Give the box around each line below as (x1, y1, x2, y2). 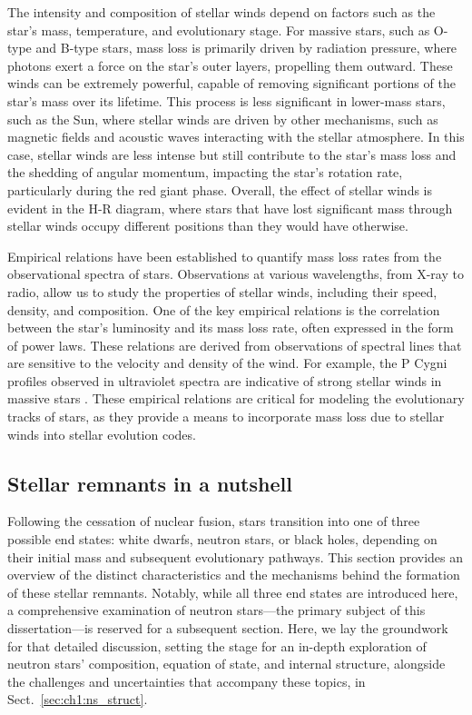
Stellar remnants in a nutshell (7, 469, 292, 497)
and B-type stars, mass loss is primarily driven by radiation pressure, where (35, 38, 457, 57)
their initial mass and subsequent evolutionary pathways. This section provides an (7, 547, 464, 566)
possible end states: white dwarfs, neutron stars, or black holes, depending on (7, 530, 438, 549)
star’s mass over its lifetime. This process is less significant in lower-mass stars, (7, 91, 446, 110)
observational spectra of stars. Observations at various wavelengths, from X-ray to (7, 264, 464, 283)
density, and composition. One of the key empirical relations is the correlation (7, 300, 440, 319)
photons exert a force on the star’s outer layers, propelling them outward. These (7, 55, 453, 74)
